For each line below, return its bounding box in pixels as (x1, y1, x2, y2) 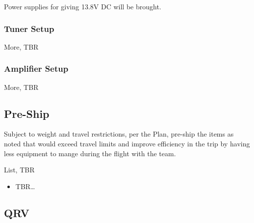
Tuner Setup (4, 22, 54, 34)
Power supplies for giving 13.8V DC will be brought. (4, 1, 161, 11)
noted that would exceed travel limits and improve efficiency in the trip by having (4, 139, 250, 149)
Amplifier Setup (4, 62, 69, 75)
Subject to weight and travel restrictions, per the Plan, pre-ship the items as (4, 129, 234, 139)
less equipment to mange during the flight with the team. (4, 148, 176, 158)
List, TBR (4, 165, 35, 175)
